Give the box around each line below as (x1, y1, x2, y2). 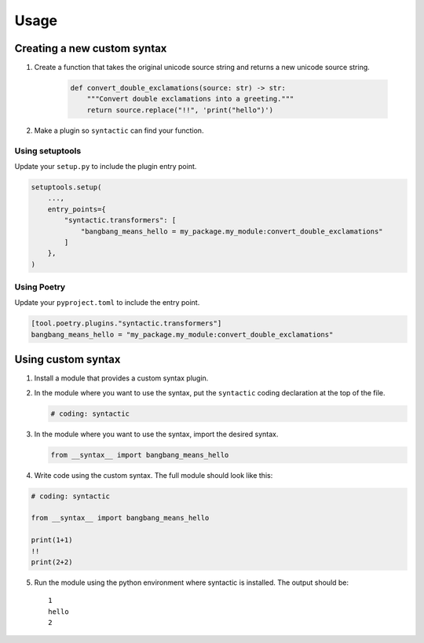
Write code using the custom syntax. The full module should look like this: (34, 470, 273, 479)
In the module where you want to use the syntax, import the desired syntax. (34, 429, 279, 439)
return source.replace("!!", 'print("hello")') (86, 105, 274, 114)
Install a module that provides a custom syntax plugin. (34, 373, 209, 383)
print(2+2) (31, 557, 73, 566)
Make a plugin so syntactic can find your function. (34, 126, 204, 135)
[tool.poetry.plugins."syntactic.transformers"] (31, 319, 222, 328)
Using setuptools (14, 145, 82, 156)
